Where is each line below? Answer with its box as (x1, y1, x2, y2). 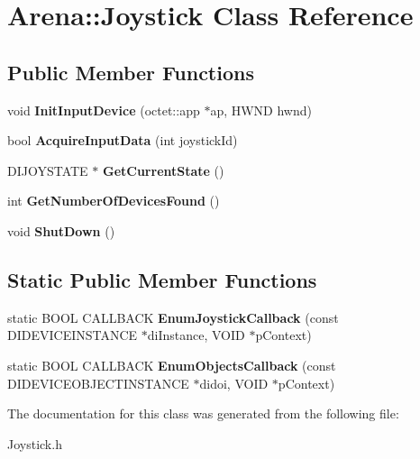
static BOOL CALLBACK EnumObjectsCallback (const (7, 355, 336, 374)
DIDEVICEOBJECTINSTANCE (7, 373, 189, 392)
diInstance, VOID (147, 326, 245, 344)
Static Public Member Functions (7, 265, 317, 293)
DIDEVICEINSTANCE (7, 326, 138, 344)
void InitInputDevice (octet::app (7, 100, 200, 119)
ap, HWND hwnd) (210, 100, 312, 119)
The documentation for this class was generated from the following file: (7, 404, 399, 423)
